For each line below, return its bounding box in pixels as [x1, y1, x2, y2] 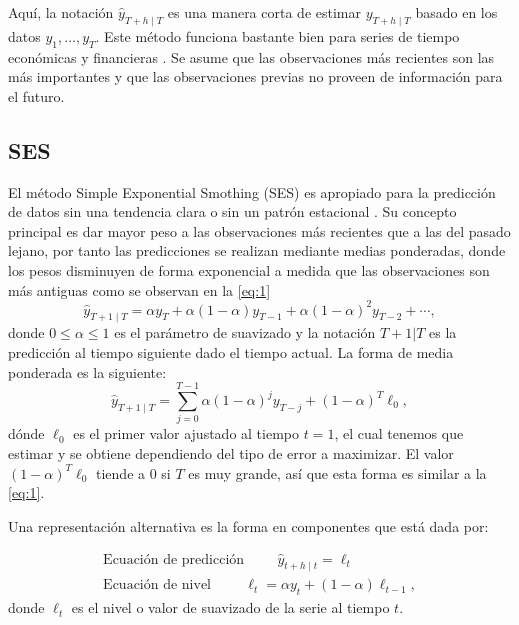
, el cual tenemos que [334, 423, 464, 444]
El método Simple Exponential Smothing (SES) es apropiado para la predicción [8, 181, 496, 202]
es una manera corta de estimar [167, 2, 361, 22]
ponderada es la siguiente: [8, 361, 167, 382]
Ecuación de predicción [103, 552, 245, 567]
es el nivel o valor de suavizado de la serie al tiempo [71, 597, 390, 618]
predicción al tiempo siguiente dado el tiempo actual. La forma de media [8, 342, 454, 363]
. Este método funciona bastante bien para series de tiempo [95, 25, 460, 46]
